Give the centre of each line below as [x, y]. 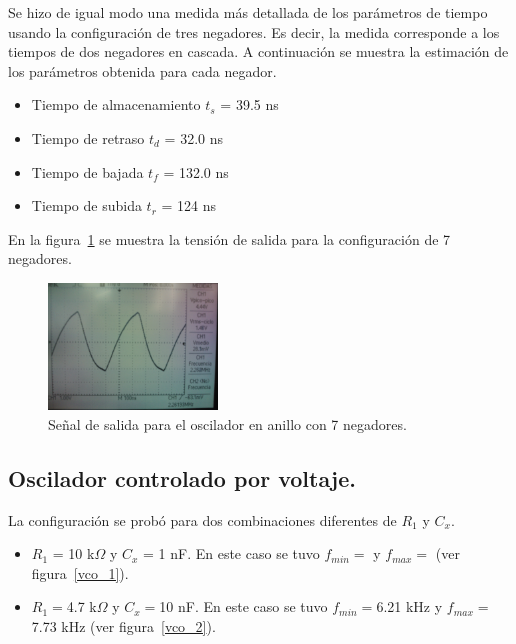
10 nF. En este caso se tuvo [243, 606]
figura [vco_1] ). [80, 572]
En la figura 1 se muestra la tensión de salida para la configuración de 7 [229, 238]
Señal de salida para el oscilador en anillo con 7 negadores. [227, 423]
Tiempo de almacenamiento [116, 104]
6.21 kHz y [409, 606]
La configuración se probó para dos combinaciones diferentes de [202, 519]
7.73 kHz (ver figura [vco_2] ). [123, 625]
